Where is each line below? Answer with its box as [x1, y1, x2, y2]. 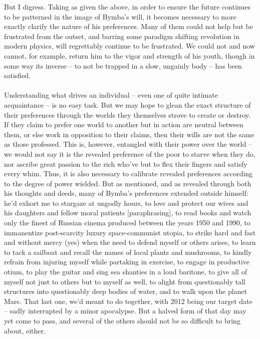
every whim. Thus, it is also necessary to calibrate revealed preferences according [4, 168, 253, 179]
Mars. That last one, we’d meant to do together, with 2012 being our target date [4, 295, 252, 306]
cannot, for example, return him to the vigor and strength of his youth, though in [4, 50, 255, 61]
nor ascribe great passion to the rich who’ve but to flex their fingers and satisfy [4, 158, 247, 169]
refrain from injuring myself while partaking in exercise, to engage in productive [4, 256, 250, 267]
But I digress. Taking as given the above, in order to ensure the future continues [4, 2, 250, 12]
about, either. [4, 325, 46, 335]
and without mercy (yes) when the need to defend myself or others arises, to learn [4, 237, 256, 247]
